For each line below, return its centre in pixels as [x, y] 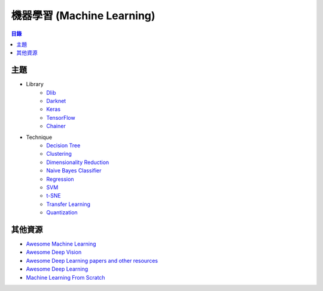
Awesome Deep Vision [54, 252]
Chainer [56, 126]
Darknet [56, 101]
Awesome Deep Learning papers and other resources [92, 260]
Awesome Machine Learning [61, 244]
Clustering [59, 154]
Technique [39, 137]
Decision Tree [63, 145]
